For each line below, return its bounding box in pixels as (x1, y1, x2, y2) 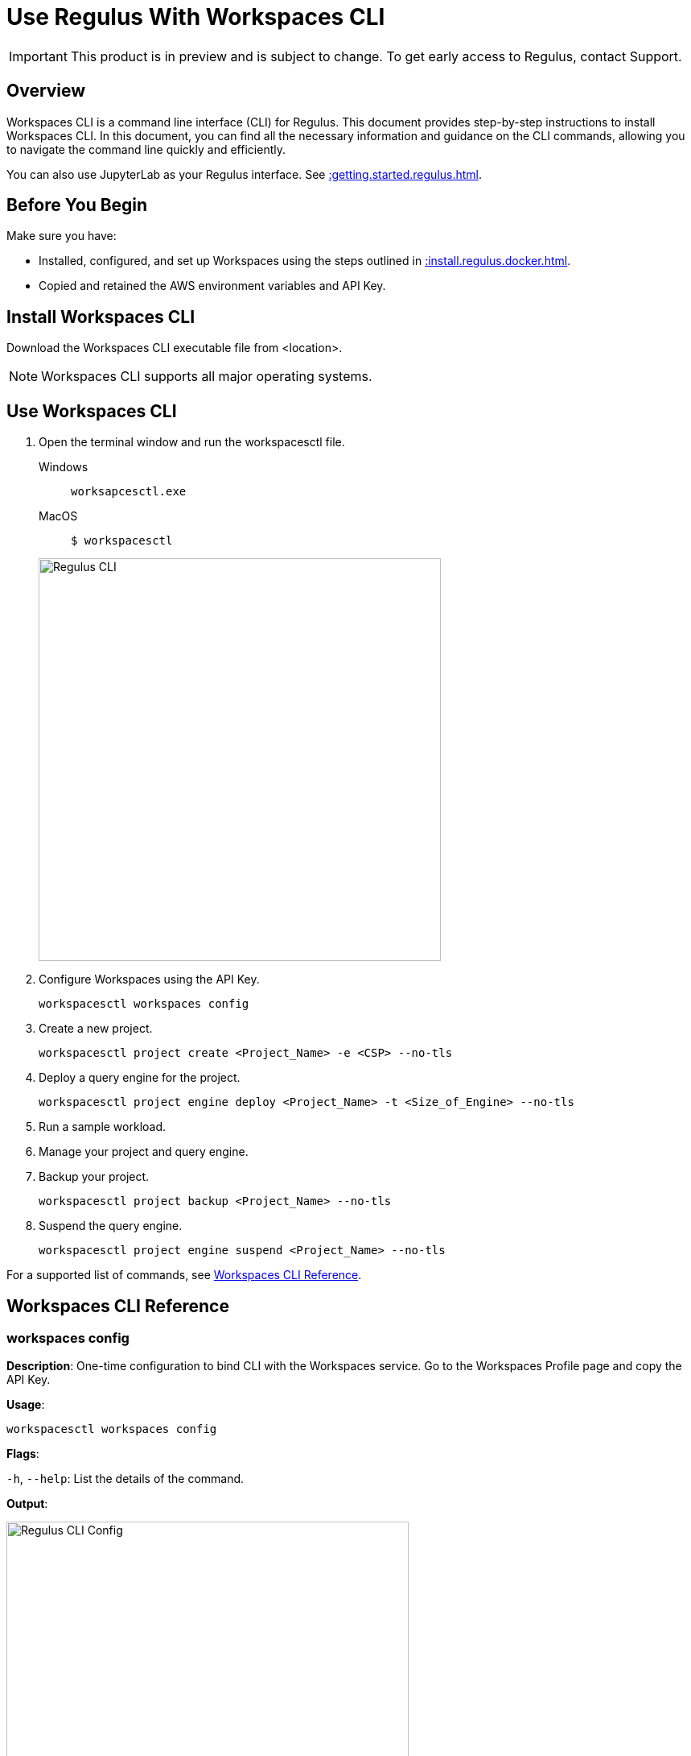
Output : (6, 1497, 48, 1511)
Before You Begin (6, 195, 148, 216)
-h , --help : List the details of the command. (6, 1472, 245, 1486)
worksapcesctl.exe (71, 485, 187, 499)
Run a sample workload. (39, 1120, 167, 1134)
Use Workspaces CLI (6, 400, 177, 421)
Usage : (6, 1398, 45, 1412)
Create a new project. (39, 1021, 153, 1036)
